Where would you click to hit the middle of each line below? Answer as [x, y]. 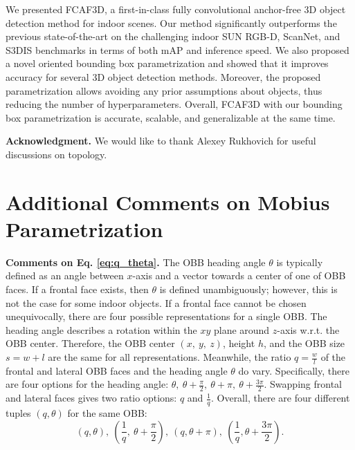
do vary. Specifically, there [294, 370]
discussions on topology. [56, 154]
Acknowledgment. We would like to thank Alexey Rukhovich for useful [161, 141]
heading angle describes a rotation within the [101, 329]
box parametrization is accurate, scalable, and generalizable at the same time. [171, 117]
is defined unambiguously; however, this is [248, 289]
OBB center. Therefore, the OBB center [90, 343]
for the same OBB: [107, 413]
